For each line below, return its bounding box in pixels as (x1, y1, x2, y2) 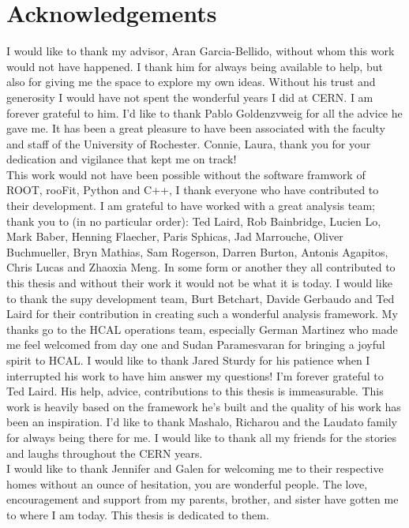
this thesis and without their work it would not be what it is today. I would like (6, 275, 392, 291)
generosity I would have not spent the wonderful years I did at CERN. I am (6, 88, 373, 105)
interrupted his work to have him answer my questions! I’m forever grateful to (6, 367, 384, 384)
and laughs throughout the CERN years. (6, 444, 203, 461)
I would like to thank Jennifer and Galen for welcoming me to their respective (6, 460, 384, 477)
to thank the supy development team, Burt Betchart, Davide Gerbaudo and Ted (6, 290, 395, 306)
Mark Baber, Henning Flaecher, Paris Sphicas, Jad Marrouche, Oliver (6, 228, 343, 245)
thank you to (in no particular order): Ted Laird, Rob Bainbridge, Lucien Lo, (6, 212, 381, 229)
